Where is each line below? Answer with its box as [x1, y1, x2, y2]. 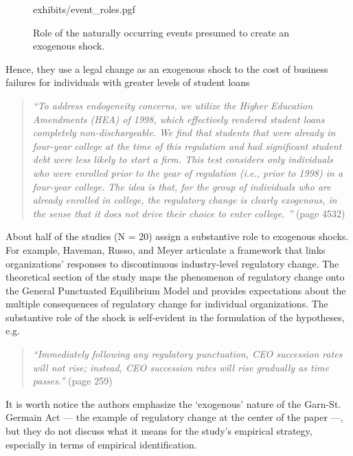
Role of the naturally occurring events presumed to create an [33, 25, 290, 39]
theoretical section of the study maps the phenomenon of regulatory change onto [5, 270, 345, 284]
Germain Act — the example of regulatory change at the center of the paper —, [5, 410, 343, 424]
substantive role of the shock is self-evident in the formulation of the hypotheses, [5, 310, 345, 324]
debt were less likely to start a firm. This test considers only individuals [32, 152, 333, 166]
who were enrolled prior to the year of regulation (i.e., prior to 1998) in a [32, 165, 343, 180]
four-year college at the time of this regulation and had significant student [32, 138, 342, 153]
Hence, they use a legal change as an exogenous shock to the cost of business [5, 61, 328, 76]
